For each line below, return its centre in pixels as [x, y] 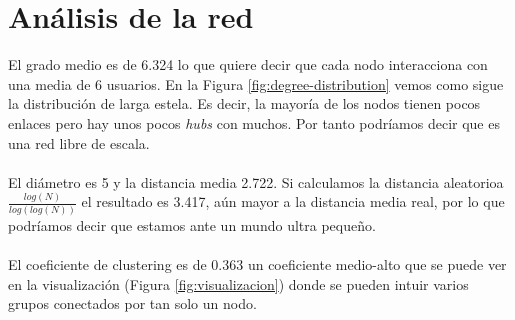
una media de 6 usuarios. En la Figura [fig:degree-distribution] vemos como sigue [256, 83]
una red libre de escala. [79, 142]
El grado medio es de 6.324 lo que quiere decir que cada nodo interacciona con [248, 64]
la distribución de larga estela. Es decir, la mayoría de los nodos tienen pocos [244, 103]
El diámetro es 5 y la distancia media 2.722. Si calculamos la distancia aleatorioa [256, 181]
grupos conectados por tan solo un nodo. [132, 303]
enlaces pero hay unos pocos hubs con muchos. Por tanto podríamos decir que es [254, 122]
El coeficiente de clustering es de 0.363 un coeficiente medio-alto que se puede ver [257, 264]
